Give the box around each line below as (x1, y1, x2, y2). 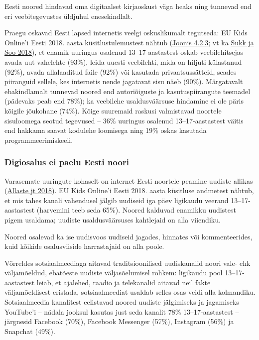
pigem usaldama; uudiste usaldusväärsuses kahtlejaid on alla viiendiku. (4, 214, 221, 225)
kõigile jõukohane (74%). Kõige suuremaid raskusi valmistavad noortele (4, 105, 222, 115)
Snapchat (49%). (4, 326, 55, 336)
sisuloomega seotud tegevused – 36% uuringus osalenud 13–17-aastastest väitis (4, 115, 244, 125)
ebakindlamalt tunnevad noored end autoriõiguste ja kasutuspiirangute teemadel (4, 86, 251, 96)
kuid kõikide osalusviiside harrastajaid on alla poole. (4, 241, 164, 251)
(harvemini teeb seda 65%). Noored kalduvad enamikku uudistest (36, 205, 236, 215)
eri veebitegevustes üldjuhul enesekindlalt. (4, 10, 132, 21)
